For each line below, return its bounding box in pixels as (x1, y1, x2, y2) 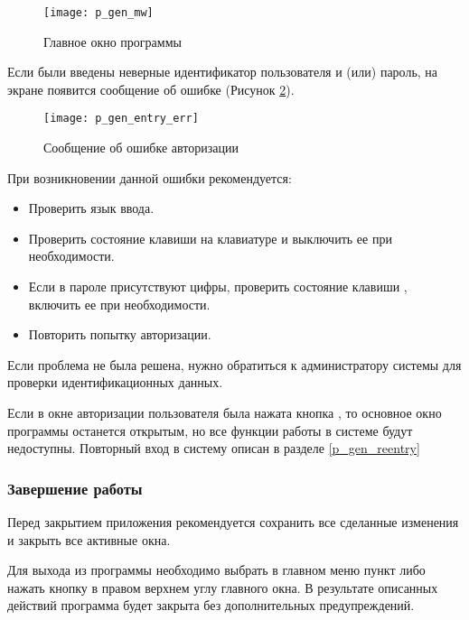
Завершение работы (7, 477, 143, 499)
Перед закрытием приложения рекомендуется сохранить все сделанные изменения (7, 513, 459, 532)
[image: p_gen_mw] (43, 6, 154, 19)
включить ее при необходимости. (28, 294, 211, 313)
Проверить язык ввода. (28, 199, 155, 217)
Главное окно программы (43, 32, 182, 51)
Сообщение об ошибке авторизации (43, 138, 239, 157)
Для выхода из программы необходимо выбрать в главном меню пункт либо (7, 560, 426, 579)
